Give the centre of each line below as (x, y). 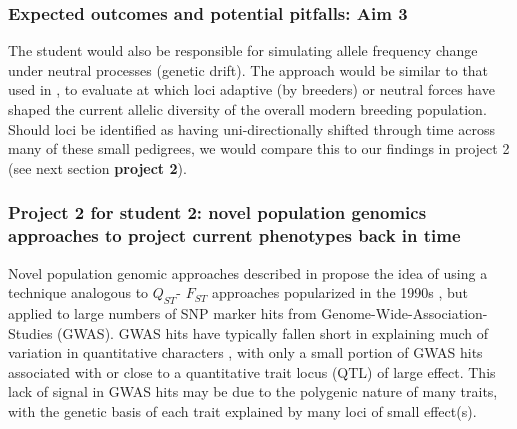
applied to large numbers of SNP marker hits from (162, 312)
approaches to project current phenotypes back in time (234, 235)
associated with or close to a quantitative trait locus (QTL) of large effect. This (252, 371)
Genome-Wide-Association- (404, 312)
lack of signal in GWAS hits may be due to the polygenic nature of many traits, (253, 391)
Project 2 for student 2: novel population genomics (217, 212)
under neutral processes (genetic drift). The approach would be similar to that (248, 69)
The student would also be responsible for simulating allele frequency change (243, 50)
